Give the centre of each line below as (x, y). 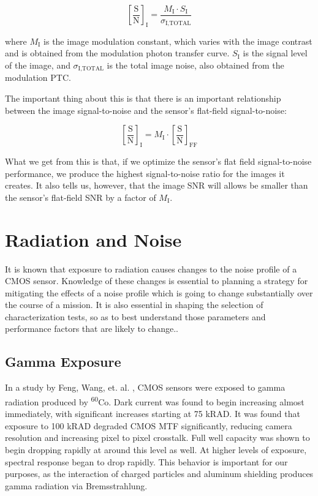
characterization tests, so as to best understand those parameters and (135, 316)
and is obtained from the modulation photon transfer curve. (117, 53)
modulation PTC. (38, 77)
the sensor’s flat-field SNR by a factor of (81, 197)
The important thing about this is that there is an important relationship (143, 98)
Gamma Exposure (63, 362)
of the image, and (38, 65)
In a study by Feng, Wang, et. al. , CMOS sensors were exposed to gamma (145, 387)
